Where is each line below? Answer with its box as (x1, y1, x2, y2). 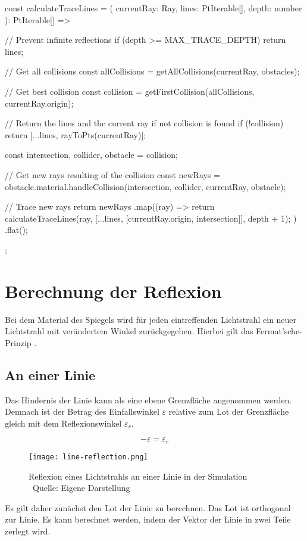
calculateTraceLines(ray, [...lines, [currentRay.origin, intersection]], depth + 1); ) (5, 212, 297, 224)
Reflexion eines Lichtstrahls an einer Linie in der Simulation (29, 470, 248, 482)
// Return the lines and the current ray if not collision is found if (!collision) (5, 117, 284, 129)
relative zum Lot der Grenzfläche (168, 405, 289, 418)
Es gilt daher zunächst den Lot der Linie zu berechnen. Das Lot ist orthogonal (5, 501, 291, 514)
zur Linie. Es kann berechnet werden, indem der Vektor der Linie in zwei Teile (5, 513, 291, 526)
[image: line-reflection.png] (29, 452, 148, 461)
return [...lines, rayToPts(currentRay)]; (5, 128, 146, 141)
